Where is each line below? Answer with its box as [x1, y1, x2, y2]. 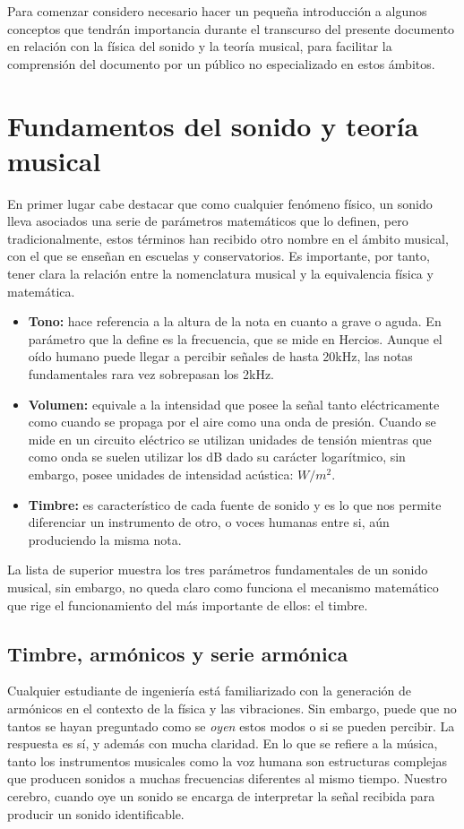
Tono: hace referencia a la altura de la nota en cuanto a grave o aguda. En [28, 312, 442, 331]
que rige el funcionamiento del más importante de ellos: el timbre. [7, 595, 368, 614]
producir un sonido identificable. [7, 804, 185, 823]
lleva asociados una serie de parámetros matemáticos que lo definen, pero [7, 212, 408, 230]
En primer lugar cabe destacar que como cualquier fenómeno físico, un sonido [7, 194, 433, 212]
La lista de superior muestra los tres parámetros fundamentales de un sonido [7, 560, 428, 579]
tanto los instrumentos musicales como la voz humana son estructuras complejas [7, 751, 448, 770]
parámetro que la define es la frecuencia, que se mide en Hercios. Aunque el [28, 329, 443, 348]
